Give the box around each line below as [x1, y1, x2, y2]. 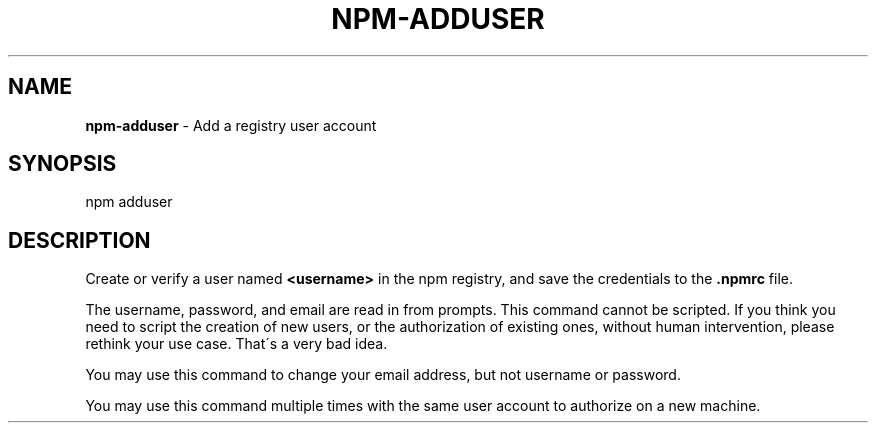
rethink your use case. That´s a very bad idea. [85, 335, 388, 353]
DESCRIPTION [8, 227, 151, 253]
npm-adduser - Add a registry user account [85, 116, 377, 134]
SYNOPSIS [8, 151, 117, 177]
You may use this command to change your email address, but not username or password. [85, 366, 681, 384]
